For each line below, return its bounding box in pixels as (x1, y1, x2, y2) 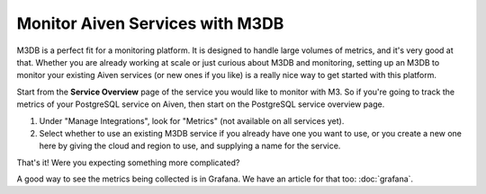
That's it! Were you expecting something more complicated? (16, 157, 240, 168)
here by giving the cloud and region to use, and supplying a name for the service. (39, 140, 341, 152)
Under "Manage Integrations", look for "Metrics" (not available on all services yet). (39, 115, 345, 126)
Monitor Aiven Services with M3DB (16, 13, 284, 33)
